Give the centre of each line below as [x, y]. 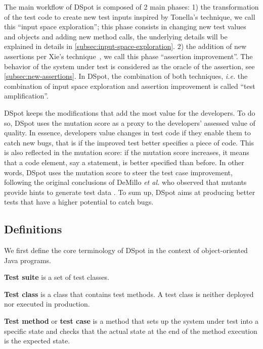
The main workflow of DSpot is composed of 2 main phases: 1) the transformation [131, 7]
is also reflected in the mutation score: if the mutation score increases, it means [127, 152]
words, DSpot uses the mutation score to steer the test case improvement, [118, 172]
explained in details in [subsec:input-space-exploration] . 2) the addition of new [125, 46]
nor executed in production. [47, 304]
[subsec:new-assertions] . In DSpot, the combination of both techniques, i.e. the [126, 76]
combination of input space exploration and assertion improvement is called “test [130, 86]
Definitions [33, 229]
